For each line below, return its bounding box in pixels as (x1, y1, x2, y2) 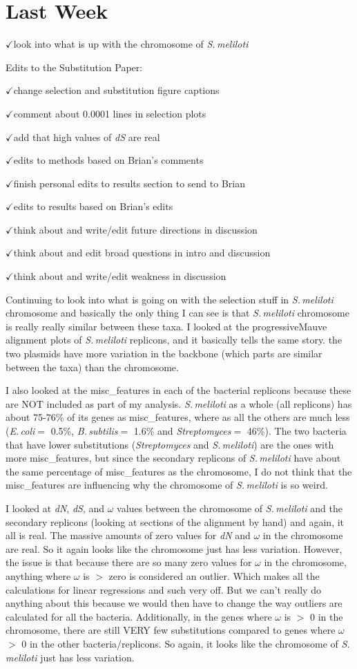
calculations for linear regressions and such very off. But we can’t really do (6, 582, 321, 596)
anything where (6, 568, 71, 583)
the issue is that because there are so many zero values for (6, 555, 252, 569)
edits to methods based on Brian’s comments (13, 153, 204, 167)
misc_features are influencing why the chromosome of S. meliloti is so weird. (6, 478, 328, 492)
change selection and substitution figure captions (13, 83, 220, 97)
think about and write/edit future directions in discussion (13, 222, 258, 236)
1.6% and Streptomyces (133, 424, 231, 437)
